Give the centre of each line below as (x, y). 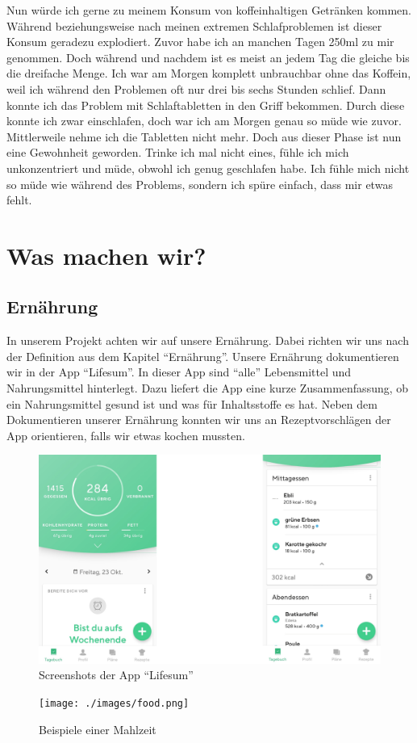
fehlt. (19, 200)
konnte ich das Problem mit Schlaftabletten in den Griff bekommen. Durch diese (206, 105)
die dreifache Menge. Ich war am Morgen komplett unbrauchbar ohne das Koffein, (209, 73)
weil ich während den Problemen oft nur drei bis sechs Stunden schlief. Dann (196, 88)
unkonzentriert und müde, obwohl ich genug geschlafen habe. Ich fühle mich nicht (208, 168)
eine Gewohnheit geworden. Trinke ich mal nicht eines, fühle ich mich (178, 152)
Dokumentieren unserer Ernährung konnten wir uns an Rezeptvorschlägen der (199, 420)
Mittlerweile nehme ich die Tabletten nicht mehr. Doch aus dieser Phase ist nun (204, 136)
